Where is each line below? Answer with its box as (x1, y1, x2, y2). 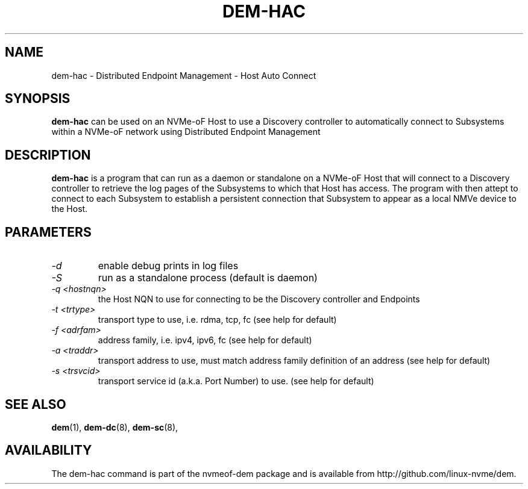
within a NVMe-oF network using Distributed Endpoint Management (51, 126, 321, 137)
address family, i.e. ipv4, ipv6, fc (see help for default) (98, 335, 312, 346)
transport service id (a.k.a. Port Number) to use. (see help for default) (98, 376, 374, 387)
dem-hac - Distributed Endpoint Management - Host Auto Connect (51, 70, 316, 81)
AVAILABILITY (5, 443, 92, 458)
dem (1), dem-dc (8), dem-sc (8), (51, 422, 178, 432)
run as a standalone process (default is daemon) (98, 272, 318, 284)
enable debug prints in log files (98, 260, 239, 272)
